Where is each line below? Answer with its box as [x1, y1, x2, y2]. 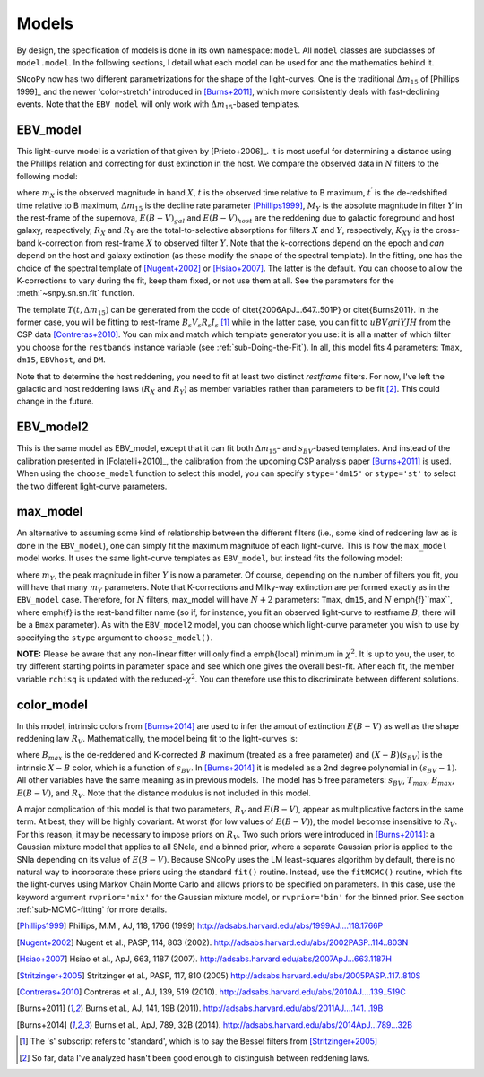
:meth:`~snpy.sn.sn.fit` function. [16, 288, 134, 299]
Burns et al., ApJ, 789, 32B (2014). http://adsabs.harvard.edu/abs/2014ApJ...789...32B [94, 1019, 412, 1030]
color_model [16, 697, 89, 712]
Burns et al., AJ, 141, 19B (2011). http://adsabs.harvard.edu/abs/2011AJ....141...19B [85, 1003, 384, 1013]
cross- [435, 225, 461, 236]
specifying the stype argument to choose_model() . [16, 632, 213, 643]
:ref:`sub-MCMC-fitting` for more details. [16, 904, 168, 915]
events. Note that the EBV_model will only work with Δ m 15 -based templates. [16, 99, 300, 111]
